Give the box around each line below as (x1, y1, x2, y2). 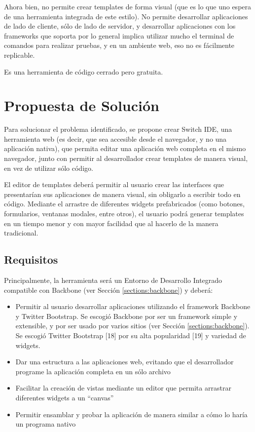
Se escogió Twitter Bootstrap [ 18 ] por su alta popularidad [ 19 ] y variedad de (15, 330, 246, 340)
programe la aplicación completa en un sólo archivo (15, 366, 171, 376)
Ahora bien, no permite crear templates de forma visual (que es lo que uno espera (4, 1, 252, 11)
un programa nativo (15, 419, 76, 429)
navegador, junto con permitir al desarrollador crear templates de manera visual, (4, 153, 248, 163)
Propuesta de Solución (4, 95, 159, 116)
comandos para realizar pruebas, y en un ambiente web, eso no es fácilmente (4, 40, 235, 50)
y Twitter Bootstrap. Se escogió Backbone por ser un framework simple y (15, 311, 238, 321)
